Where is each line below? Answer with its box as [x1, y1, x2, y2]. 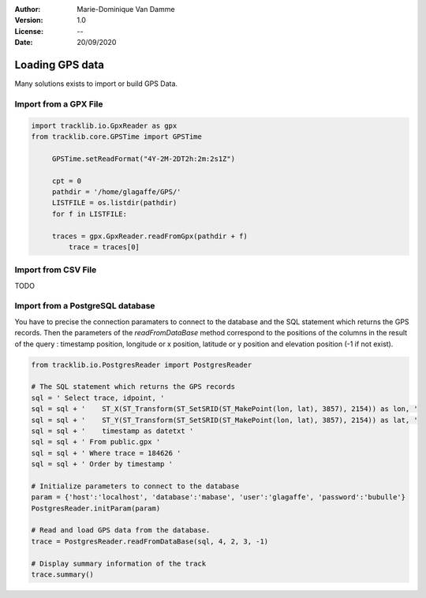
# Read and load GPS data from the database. [31, 525, 211, 535]
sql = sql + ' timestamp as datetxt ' [31, 426, 194, 435]
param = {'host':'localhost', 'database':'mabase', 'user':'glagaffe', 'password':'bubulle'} [31, 493, 406, 502]
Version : [14, 16, 43, 25]
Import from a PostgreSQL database [14, 301, 155, 312]
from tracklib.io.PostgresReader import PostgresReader [31, 360, 252, 369]
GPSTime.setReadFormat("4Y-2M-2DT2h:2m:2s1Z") [51, 154, 236, 163]
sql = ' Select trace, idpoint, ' [31, 393, 165, 402]
